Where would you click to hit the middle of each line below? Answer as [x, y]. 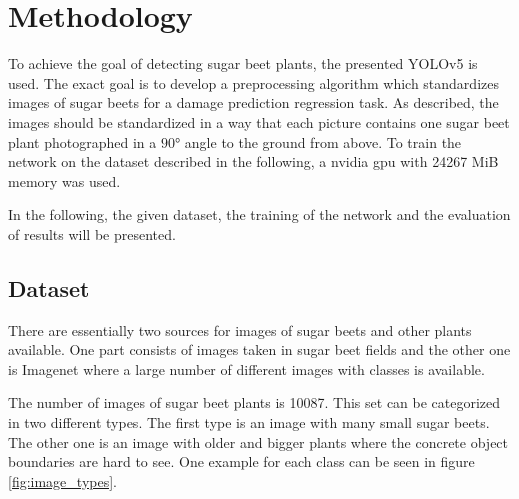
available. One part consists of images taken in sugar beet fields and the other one [259, 349]
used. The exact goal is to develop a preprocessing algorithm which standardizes [253, 82]
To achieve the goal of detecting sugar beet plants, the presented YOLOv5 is [243, 63]
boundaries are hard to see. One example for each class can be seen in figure [241, 461]
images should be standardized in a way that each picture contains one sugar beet [259, 121]
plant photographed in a [82, 141]
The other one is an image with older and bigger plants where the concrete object [258, 441]
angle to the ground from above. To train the [323, 141]
